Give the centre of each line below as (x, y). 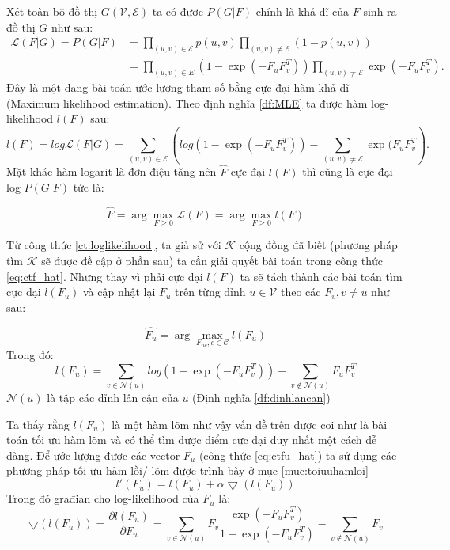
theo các (301, 292)
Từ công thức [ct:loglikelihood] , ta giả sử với (114, 245)
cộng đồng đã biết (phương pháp (318, 245)
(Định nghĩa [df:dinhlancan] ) (261, 398)
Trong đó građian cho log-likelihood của (103, 498)
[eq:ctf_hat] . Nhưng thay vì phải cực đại (105, 276)
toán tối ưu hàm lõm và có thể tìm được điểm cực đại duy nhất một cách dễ (192, 440)
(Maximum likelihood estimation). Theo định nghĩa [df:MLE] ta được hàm (187, 102)
